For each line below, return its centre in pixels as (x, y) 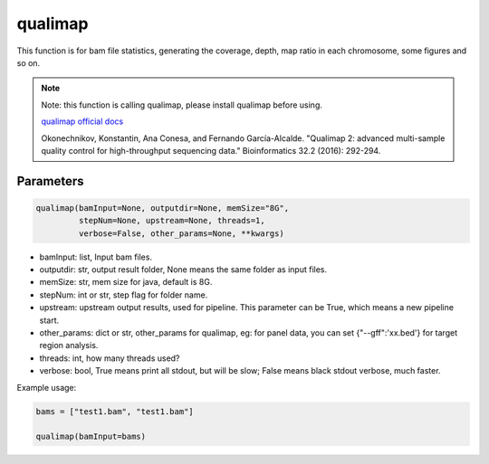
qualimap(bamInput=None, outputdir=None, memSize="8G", (163, 208)
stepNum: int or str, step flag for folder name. (124, 295)
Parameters (50, 181)
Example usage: (47, 387)
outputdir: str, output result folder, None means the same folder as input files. (183, 270)
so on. (29, 62)
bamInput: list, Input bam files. (96, 257)
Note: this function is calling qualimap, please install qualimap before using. (182, 105)
